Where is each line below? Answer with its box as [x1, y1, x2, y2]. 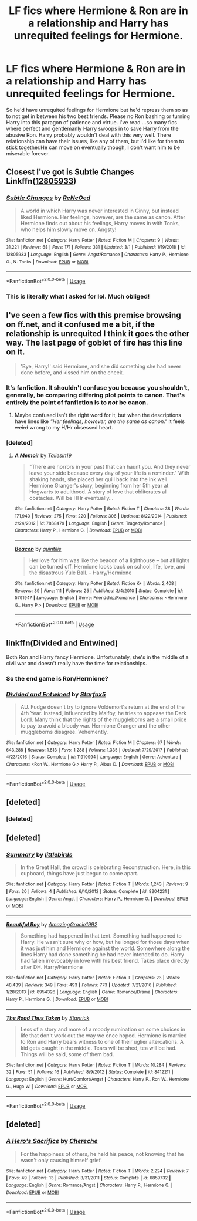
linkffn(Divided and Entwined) [6, 638, 118, 648]
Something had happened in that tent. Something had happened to [20, 932, 182, 939]
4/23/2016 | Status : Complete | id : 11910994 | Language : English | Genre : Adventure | [6, 754, 182, 760]
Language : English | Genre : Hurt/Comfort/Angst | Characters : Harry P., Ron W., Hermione [6, 1077, 189, 1083]
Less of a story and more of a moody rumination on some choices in [20, 1026, 186, 1033]
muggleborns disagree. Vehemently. [20, 729, 108, 736]
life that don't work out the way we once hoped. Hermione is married [20, 1031, 187, 1039]
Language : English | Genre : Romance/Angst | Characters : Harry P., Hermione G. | [6, 1182, 173, 1188]
